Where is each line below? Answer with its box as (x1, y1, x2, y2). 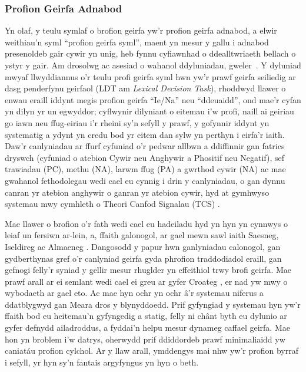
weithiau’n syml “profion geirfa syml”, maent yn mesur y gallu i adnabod (5, 35, 269, 48)
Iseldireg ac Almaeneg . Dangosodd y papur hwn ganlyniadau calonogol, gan (5, 240, 281, 252)
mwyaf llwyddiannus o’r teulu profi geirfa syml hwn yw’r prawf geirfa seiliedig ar (5, 70, 296, 83)
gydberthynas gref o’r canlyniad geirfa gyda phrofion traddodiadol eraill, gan (5, 252, 282, 264)
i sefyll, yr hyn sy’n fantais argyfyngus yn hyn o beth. (5, 355, 199, 368)
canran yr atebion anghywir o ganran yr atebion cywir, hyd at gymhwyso (5, 186, 270, 198)
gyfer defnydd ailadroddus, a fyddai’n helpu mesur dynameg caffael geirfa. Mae (5, 321, 290, 334)
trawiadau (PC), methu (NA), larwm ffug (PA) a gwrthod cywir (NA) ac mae (5, 163, 286, 175)
